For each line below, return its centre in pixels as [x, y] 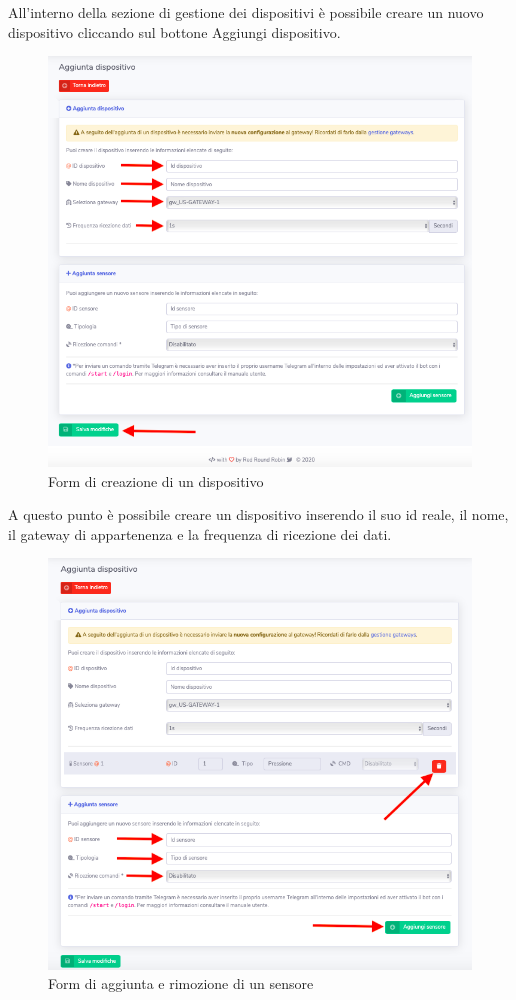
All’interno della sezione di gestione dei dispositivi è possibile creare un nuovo [246, 12]
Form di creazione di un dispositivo [156, 480]
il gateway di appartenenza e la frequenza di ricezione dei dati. [200, 533]
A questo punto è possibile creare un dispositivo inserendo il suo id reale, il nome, [258, 514]
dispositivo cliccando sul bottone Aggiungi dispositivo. [174, 31]
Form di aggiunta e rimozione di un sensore [181, 983]
